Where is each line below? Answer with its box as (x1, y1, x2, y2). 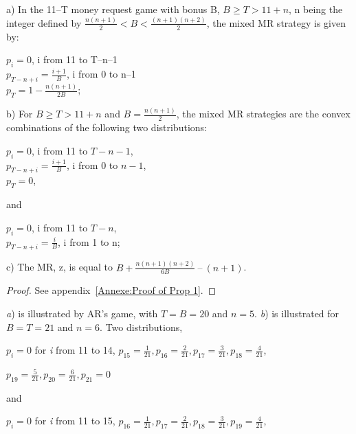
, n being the (289, 2, 343, 16)
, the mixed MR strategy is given (206, 15, 346, 30)
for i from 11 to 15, (34, 413, 115, 428)
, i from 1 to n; (58, 234, 120, 249)
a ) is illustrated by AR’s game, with (6, 306, 158, 321)
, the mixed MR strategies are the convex (176, 106, 351, 121)
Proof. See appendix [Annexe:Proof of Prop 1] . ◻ (6, 283, 216, 297)
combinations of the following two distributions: (6, 120, 207, 135)
